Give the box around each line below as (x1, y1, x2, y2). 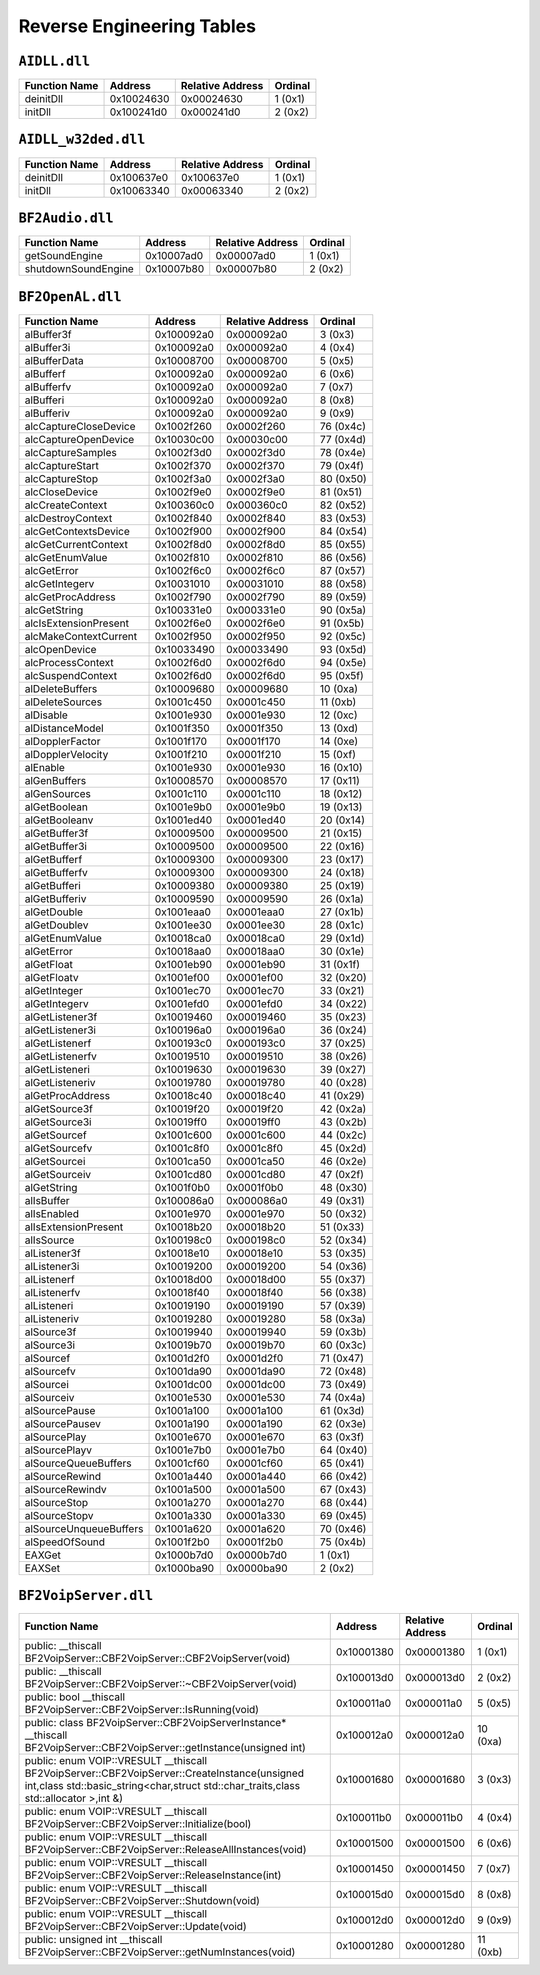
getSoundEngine (24, 249, 104, 263)
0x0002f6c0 (225, 563, 285, 577)
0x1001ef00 (154, 970, 210, 984)
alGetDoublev (24, 918, 89, 932)
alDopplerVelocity (24, 747, 109, 761)
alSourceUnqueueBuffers (24, 1521, 144, 1535)
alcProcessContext (24, 655, 114, 669)
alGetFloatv (24, 970, 79, 984)
